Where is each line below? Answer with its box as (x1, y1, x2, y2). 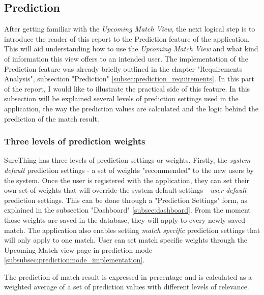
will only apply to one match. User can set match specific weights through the (4, 234, 247, 245)
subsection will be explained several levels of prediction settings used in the (4, 93, 239, 104)
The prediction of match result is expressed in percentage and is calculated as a (4, 271, 252, 282)
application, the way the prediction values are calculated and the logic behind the (4, 103, 258, 113)
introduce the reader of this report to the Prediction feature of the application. (4, 33, 250, 44)
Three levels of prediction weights (4, 135, 145, 147)
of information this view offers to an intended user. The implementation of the (4, 53, 248, 64)
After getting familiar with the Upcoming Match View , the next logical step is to (4, 23, 255, 34)
